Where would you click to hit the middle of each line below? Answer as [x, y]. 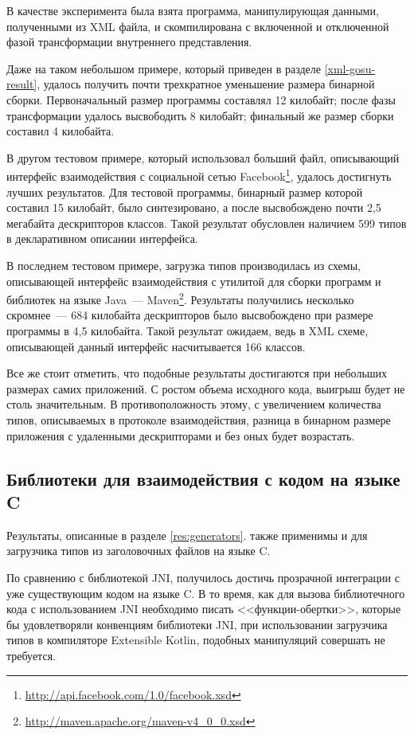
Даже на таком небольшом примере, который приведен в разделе [164, 68]
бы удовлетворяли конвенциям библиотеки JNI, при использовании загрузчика [197, 624]
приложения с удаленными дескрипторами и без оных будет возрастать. [181, 435]
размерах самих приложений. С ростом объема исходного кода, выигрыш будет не [206, 388]
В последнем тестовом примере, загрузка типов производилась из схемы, [184, 265]
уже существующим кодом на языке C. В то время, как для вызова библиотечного [206, 593]
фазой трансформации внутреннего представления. [129, 42]
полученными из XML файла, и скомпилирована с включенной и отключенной [198, 26]
